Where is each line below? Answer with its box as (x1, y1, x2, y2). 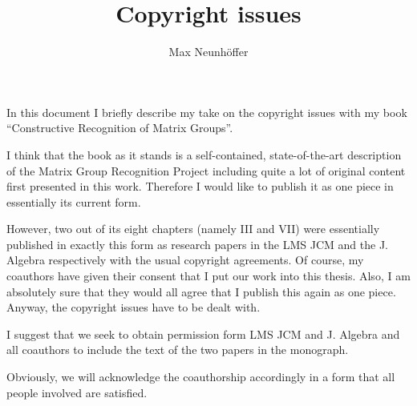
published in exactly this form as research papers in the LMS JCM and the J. (6, 235, 388, 252)
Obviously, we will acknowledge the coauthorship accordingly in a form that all (6, 368, 395, 385)
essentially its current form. (6, 193, 141, 210)
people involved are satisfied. (6, 384, 148, 400)
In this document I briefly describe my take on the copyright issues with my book (6, 103, 407, 120)
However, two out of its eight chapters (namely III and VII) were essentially (6, 220, 380, 237)
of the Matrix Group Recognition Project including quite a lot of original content (6, 162, 406, 179)
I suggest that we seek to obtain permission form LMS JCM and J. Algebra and (6, 325, 400, 342)
